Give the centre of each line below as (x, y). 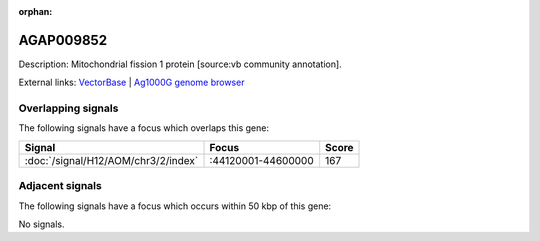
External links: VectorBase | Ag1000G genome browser (131, 82)
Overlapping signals (68, 108)
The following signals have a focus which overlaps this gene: (144, 128)
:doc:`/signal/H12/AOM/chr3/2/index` (111, 160)
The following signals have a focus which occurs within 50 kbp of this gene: (175, 206)
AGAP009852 (63, 40)
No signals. (41, 224)
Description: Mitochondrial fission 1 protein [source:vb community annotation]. (180, 64)
